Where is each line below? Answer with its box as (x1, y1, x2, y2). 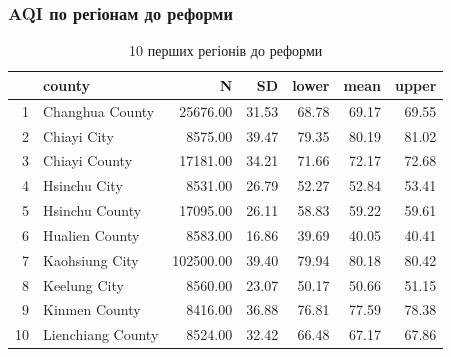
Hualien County (43, 224, 140, 245)
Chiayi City (43, 125, 114, 146)
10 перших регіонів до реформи (129, 40, 323, 61)
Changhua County (43, 100, 155, 121)
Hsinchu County (43, 200, 142, 221)
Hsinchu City (43, 175, 123, 196)
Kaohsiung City (43, 249, 139, 270)
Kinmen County (43, 299, 141, 320)
